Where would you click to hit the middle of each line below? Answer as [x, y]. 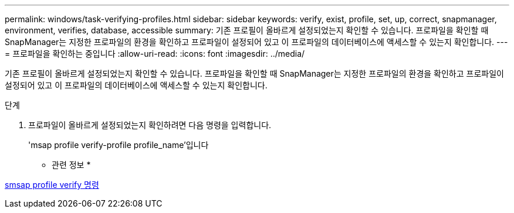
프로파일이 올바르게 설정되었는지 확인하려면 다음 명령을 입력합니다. [150, 125]
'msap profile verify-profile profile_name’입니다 [119, 145]
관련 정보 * [71, 165]
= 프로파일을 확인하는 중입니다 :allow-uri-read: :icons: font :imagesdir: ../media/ [155, 54]
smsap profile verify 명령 [52, 185]
